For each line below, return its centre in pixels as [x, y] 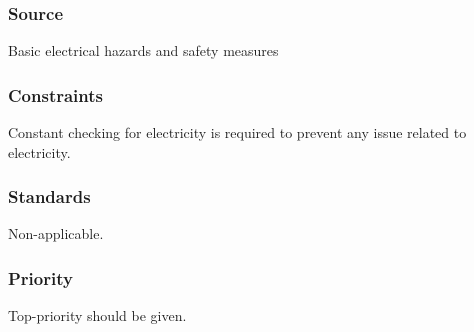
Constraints [55, 94]
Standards [49, 196]
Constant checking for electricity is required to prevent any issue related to [237, 132]
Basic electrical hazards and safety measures [143, 50]
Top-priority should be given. [97, 315]
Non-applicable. [56, 233]
